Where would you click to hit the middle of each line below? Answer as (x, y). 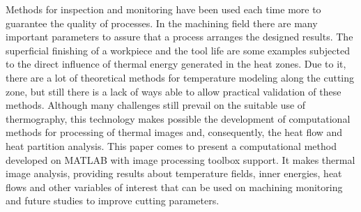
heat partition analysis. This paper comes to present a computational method (171, 145)
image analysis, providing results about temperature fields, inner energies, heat (174, 173)
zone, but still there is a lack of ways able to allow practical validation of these (174, 91)
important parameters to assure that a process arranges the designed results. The (179, 37)
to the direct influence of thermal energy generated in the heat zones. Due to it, (176, 64)
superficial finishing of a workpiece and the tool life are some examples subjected (178, 50)
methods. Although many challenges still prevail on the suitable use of (156, 105)
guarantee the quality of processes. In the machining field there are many (162, 23)
